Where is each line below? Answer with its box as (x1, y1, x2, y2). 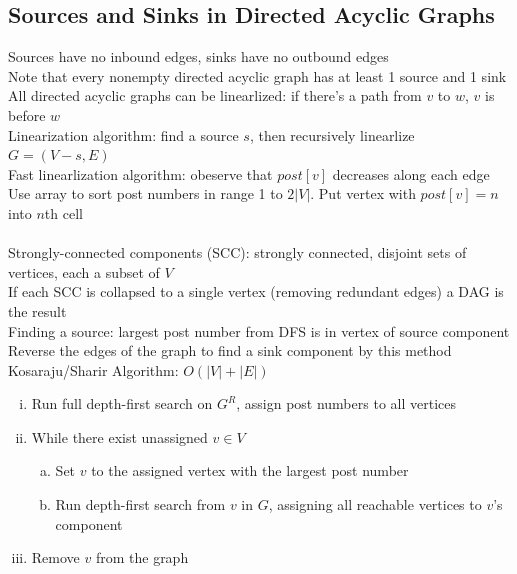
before (8, 104, 46, 125)
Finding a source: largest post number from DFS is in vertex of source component (8, 320, 510, 341)
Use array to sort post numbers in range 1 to (8, 183, 283, 204)
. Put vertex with (310, 183, 416, 204)
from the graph (95, 547, 189, 568)
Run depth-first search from (55, 494, 226, 515)
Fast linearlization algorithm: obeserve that (8, 163, 273, 184)
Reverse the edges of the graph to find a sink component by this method (8, 340, 452, 361)
